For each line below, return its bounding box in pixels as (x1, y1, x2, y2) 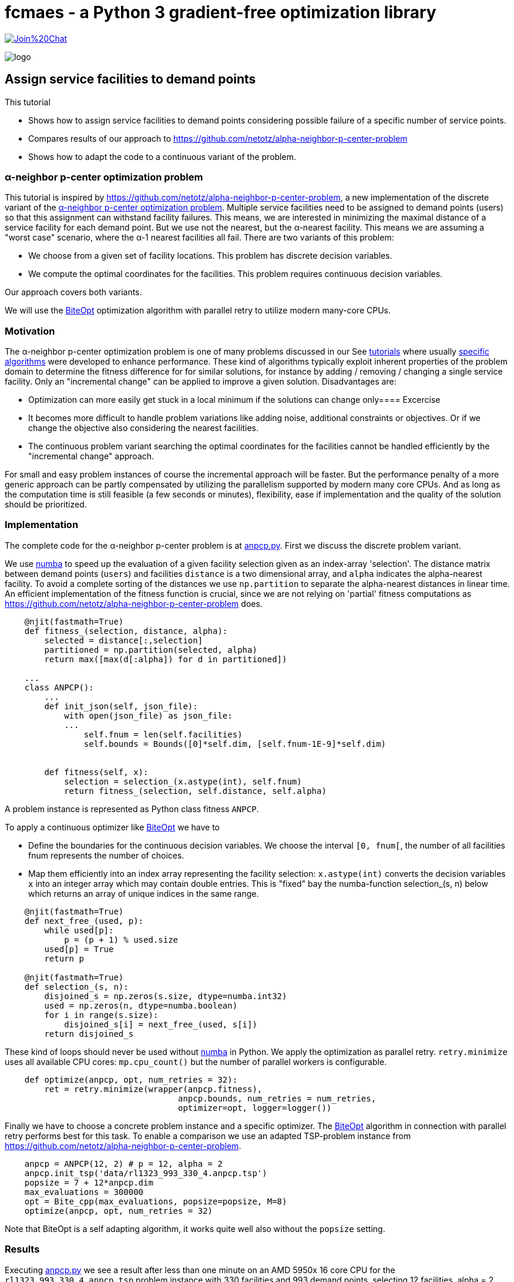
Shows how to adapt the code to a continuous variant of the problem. (28, 151, 296, 162)
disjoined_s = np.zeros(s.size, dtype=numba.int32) (44, 991, 287, 1001)
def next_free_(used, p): (24, 916, 144, 926)
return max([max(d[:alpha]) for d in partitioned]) (44, 654, 287, 664)
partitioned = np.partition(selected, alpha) (44, 645, 257, 655)
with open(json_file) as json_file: (64, 710, 233, 720)
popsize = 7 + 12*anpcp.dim (24, 1177, 153, 1187)
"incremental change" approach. (28, 451, 154, 462)
